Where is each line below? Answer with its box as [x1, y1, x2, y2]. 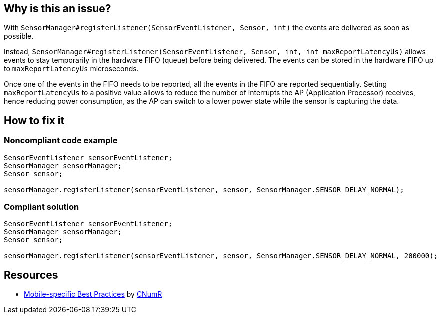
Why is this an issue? [4, 2, 111, 15]
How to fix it [4, 114, 65, 127]
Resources [4, 268, 58, 281]
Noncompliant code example [4, 135, 118, 146]
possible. [4, 32, 34, 41]
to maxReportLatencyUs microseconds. [4, 64, 139, 73]
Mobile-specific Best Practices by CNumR [24, 290, 162, 299]
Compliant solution [4, 202, 79, 212]
